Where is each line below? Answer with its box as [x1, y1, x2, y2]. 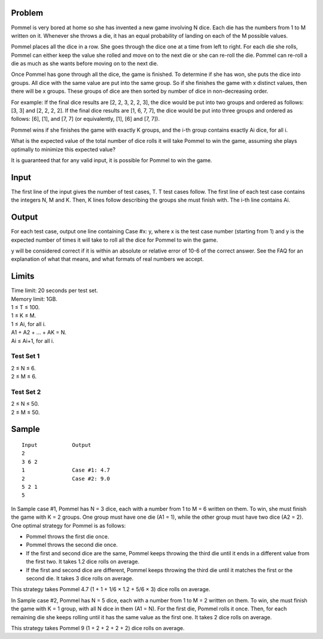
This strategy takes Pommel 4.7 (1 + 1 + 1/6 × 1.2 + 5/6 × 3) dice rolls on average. [11, 586, 211, 593]
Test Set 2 [11, 388, 41, 396]
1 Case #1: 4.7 [22, 467, 111, 474]
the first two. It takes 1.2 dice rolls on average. [26, 558, 140, 565]
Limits [11, 271, 35, 281]
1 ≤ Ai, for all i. [11, 320, 46, 327]
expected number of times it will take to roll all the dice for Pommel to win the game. [11, 236, 218, 244]
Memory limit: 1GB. [11, 295, 58, 302]
